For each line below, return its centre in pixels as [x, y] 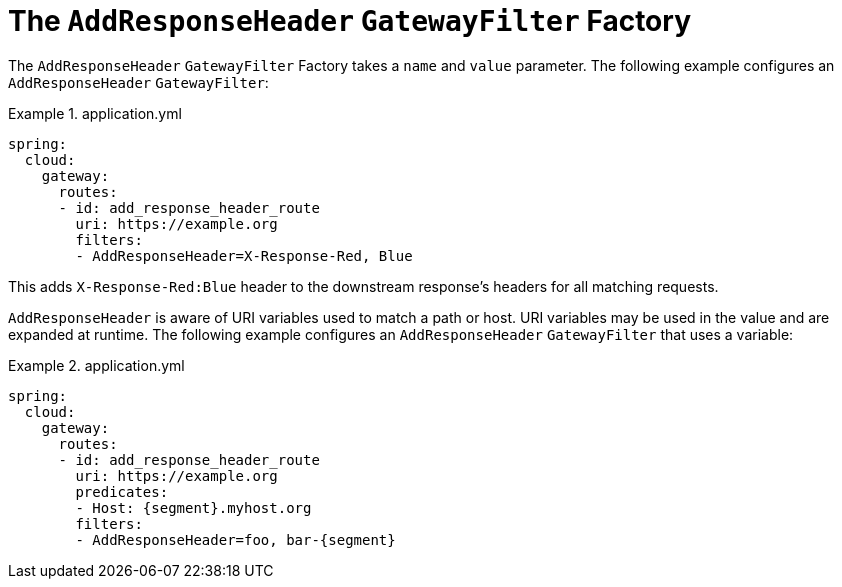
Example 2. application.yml [96, 365]
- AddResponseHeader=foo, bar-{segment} [235, 539]
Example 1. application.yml [95, 113]
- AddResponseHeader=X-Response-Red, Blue [244, 255]
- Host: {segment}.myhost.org [193, 507]
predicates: [122, 491]
